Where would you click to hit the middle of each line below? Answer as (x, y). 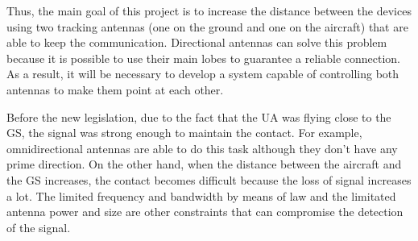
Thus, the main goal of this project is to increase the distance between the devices (209, 10)
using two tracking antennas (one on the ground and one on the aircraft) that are (207, 26)
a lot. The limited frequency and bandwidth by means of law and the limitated (201, 195)
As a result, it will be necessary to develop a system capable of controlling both (203, 74)
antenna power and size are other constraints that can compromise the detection (205, 212)
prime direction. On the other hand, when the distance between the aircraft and (204, 164)
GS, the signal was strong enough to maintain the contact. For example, (184, 133)
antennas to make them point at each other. (115, 89)
